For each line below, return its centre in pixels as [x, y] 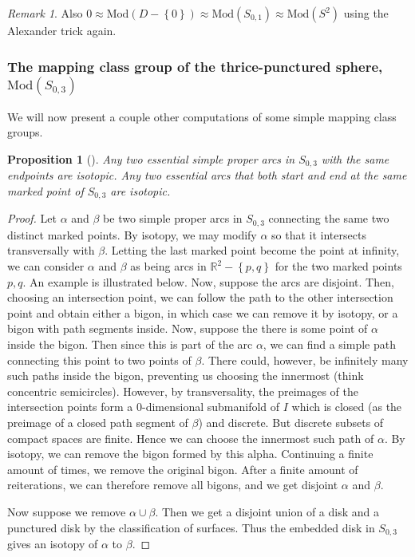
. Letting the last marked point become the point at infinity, [252, 250]
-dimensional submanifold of [211, 407]
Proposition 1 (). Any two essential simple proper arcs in [151, 158]
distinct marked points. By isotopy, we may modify [132, 234]
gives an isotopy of [53, 544]
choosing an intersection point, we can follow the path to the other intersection [200, 297]
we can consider [46, 266]
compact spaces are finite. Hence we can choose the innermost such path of [191, 438]
